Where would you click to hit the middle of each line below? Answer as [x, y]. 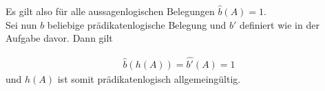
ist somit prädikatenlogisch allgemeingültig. [149, 79]
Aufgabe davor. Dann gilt [59, 38]
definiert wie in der [279, 24]
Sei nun [21, 24]
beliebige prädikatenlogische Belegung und [137, 24]
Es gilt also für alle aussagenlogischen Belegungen [110, 11]
